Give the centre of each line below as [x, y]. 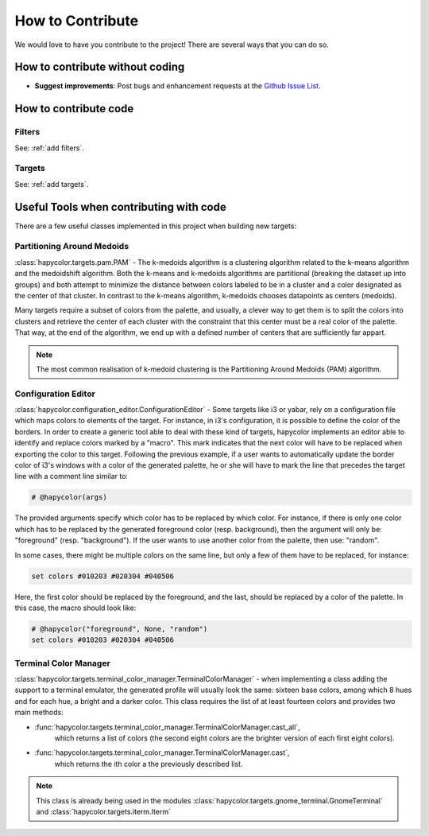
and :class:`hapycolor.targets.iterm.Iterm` [103, 811]
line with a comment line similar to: [71, 476]
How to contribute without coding [100, 67]
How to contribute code [74, 109]
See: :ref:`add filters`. [50, 148]
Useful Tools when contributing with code [120, 207]
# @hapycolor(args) [69, 498]
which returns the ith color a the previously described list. [149, 764]
